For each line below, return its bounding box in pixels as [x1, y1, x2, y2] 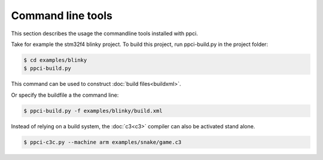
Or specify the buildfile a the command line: [11, 91, 119, 99]
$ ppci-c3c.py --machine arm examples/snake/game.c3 [23, 139, 182, 146]
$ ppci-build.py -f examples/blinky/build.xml [23, 107, 163, 114]
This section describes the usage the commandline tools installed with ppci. [11, 30, 199, 37]
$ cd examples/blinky [23, 57, 87, 63]
